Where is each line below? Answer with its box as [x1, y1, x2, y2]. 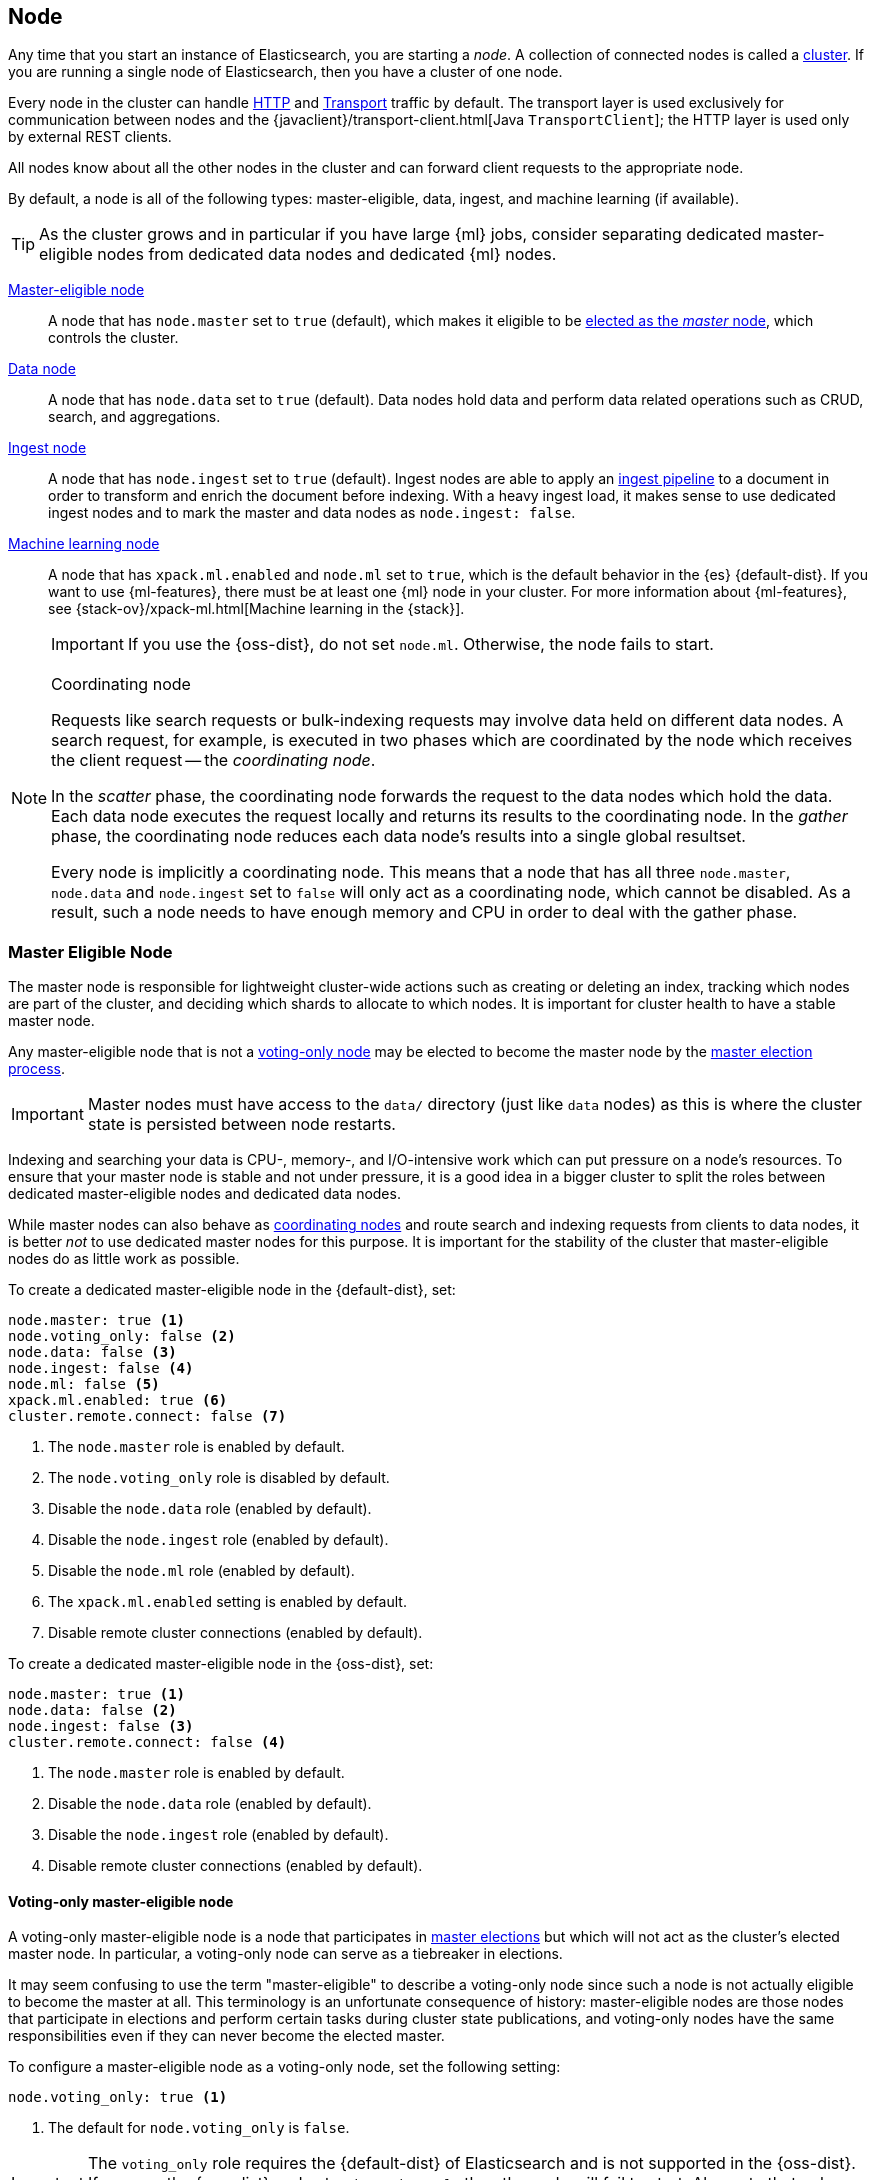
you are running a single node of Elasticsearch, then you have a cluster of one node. [8, 63, 563, 81]
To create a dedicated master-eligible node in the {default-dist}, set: [8, 1281, 456, 1299]
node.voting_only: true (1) [8, 2089, 228, 2106]
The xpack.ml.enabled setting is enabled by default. [48, 1593, 407, 1611]
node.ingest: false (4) [8, 1360, 194, 1377]
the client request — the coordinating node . [51, 750, 376, 771]
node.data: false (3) [8, 1344, 177, 1361]
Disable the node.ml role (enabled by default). [48, 1562, 355, 1580]
